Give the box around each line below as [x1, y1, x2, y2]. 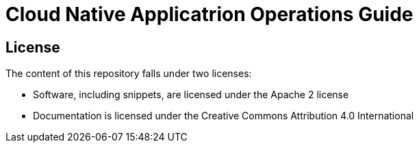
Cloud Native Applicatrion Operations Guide [5, 3, 414, 26]
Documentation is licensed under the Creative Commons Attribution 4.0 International [33, 110, 414, 122]
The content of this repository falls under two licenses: [5, 68, 252, 80]
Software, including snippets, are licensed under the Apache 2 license [33, 89, 349, 101]
